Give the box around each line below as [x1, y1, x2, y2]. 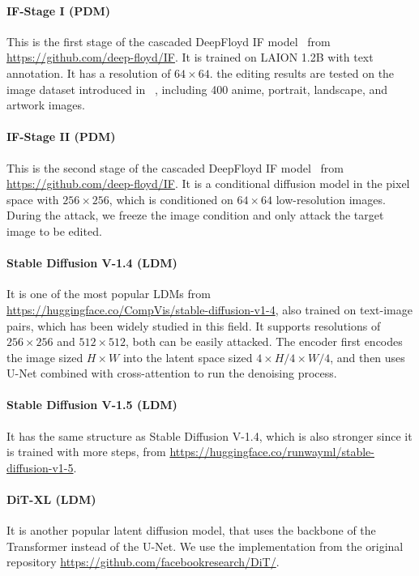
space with [6, 190, 59, 207]
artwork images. [6, 96, 85, 113]
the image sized [6, 348, 83, 365]
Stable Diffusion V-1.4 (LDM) [6, 254, 177, 271]
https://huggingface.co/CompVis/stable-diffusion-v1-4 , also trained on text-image [6, 301, 413, 318]
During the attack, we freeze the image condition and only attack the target [6, 207, 384, 224]
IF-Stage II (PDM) [6, 128, 116, 145]
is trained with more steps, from [6, 443, 166, 460]
